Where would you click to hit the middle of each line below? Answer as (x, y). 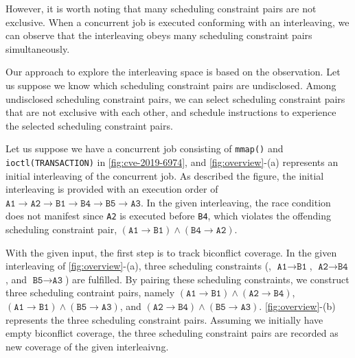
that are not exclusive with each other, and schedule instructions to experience (171, 112)
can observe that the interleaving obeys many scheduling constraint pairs (159, 35)
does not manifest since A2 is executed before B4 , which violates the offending (168, 216)
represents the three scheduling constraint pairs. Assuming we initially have (164, 319)
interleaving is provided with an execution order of (112, 189)
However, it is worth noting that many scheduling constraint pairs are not (161, 8)
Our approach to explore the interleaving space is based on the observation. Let (173, 72)
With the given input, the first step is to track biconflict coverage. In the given (171, 252)
